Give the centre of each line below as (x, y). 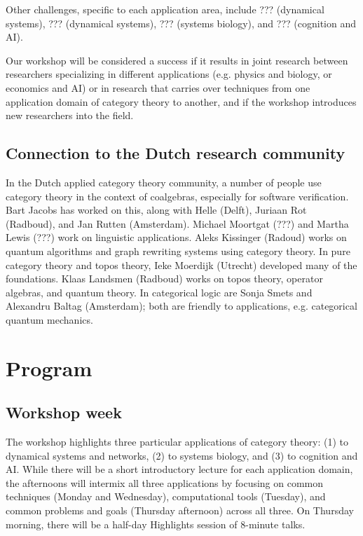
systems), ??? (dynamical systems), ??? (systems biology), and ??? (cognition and (181, 23)
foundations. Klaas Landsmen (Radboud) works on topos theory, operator (164, 279)
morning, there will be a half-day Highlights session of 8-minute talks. (156, 524)
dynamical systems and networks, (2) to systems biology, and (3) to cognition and (182, 455)
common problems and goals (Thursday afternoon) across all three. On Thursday (180, 510)
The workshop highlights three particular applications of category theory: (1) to (177, 442)
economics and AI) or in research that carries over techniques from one (158, 87)
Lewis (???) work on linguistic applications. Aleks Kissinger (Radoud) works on (176, 237)
